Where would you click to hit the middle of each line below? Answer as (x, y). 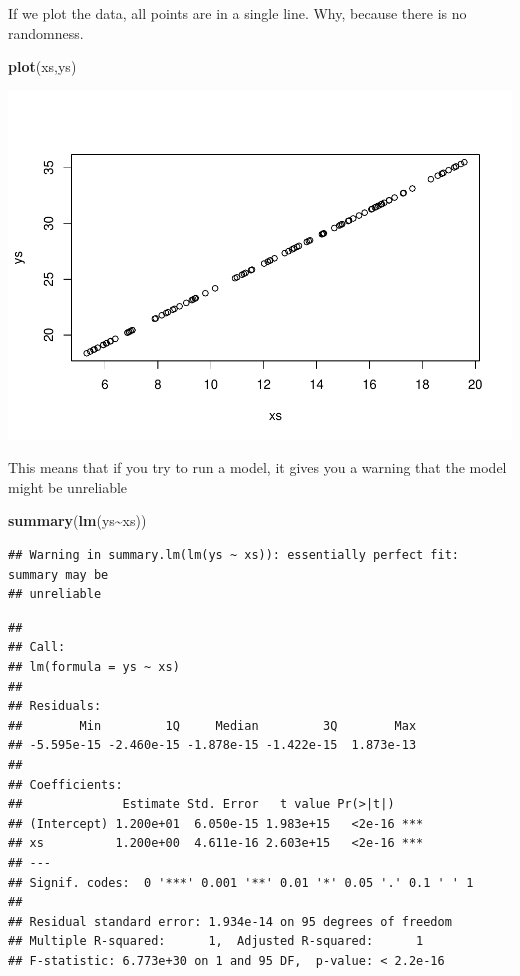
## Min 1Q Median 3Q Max (212, 725)
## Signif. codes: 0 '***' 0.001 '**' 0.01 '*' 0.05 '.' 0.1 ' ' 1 (241, 882)
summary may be (58, 574)
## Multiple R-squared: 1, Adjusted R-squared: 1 (216, 941)
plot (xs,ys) (42, 66)
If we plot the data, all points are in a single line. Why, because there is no (237, 13)
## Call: (37, 647)
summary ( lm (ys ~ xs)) (77, 520)
